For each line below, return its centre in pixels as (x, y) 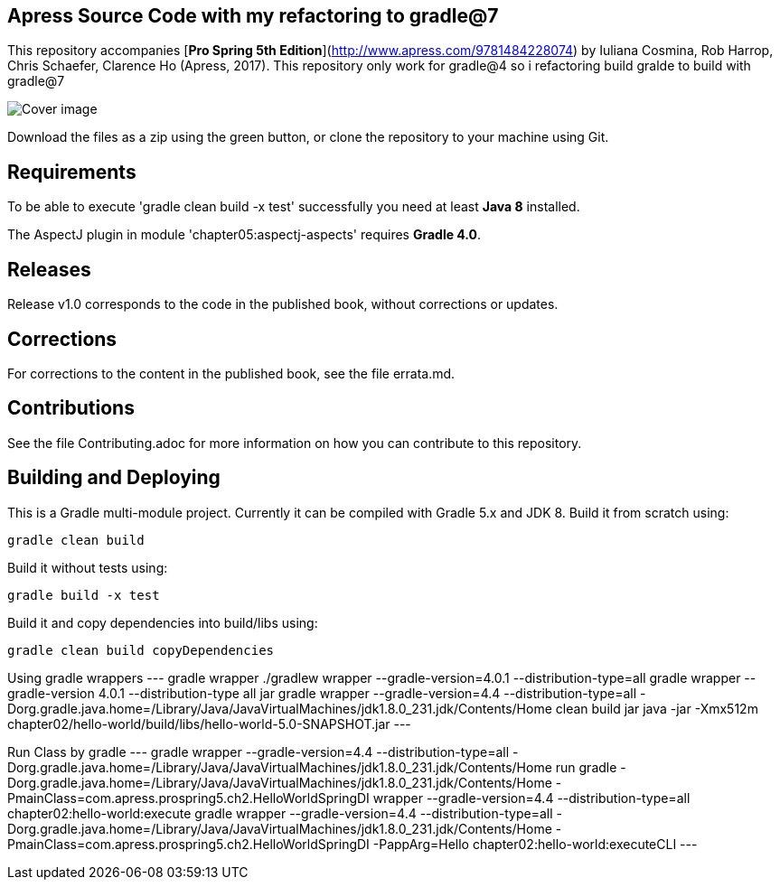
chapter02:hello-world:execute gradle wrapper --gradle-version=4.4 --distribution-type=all (280, 813)
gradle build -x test (84, 595)
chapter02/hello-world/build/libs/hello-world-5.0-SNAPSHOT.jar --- (209, 724)
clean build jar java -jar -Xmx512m (657, 708)
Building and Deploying (114, 478)
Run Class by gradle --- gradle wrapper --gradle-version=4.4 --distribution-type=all (258, 752)
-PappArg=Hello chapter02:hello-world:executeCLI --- (535, 844)
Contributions (71, 408)
